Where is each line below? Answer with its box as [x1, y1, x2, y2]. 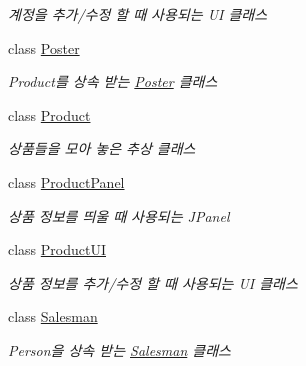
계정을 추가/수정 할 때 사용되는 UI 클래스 [8, 4, 268, 24]
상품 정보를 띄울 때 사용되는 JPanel [8, 205, 230, 226]
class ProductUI [8, 239, 107, 260]
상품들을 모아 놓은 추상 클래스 [8, 138, 196, 159]
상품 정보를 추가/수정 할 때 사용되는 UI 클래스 [8, 272, 298, 293]
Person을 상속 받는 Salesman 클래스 [8, 339, 231, 360]
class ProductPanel [8, 171, 125, 192]
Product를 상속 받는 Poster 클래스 [8, 71, 218, 92]
